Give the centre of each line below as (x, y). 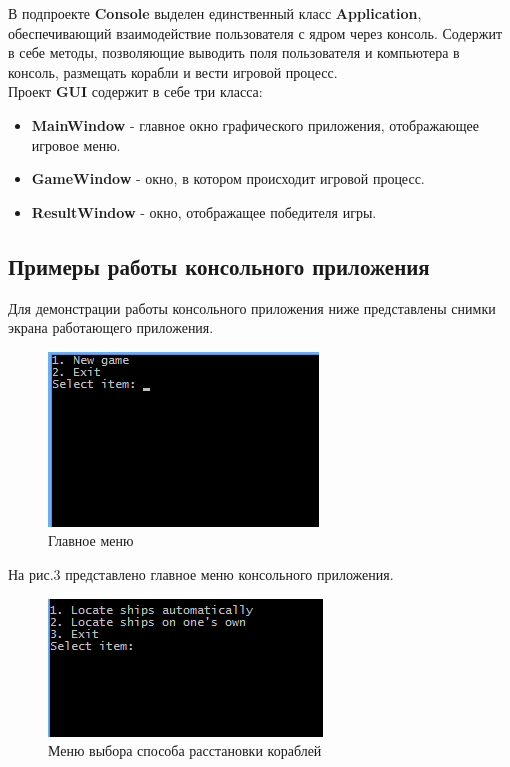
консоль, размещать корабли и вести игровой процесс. (173, 71)
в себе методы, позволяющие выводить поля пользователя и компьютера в (234, 52)
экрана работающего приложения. (111, 327)
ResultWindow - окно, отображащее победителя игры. (204, 211)
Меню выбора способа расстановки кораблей (185, 750)
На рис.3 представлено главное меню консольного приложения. (201, 573)
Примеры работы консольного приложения (219, 265)
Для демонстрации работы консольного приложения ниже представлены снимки (252, 307)
